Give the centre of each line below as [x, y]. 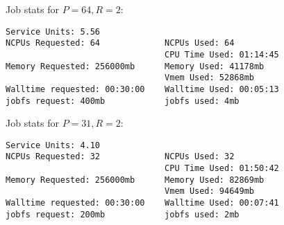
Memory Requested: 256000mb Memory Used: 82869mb [135, 180]
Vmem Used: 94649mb [209, 191]
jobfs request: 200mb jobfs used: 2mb [123, 214]
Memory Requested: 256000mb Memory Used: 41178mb [135, 66]
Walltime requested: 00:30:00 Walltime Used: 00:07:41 [142, 203]
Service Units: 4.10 [53, 145]
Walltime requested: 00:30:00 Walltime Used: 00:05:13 [142, 89]
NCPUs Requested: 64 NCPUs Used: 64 [120, 43]
